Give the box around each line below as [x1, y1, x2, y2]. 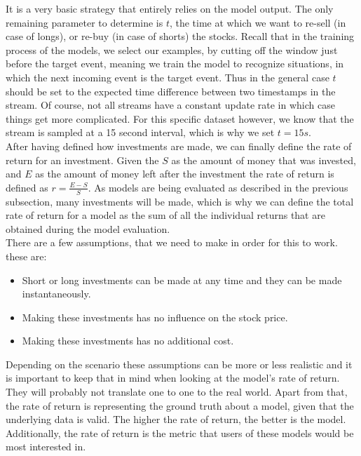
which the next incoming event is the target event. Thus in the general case [6, 69, 329, 84]
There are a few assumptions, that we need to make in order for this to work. [6, 235, 338, 250]
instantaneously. [22, 286, 91, 301]
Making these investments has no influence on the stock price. [22, 309, 288, 324]
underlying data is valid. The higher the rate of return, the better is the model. [6, 412, 346, 427]
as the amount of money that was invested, [171, 152, 356, 167]
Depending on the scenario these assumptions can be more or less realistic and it [6, 356, 353, 371]
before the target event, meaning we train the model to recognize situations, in [6, 56, 344, 71]
